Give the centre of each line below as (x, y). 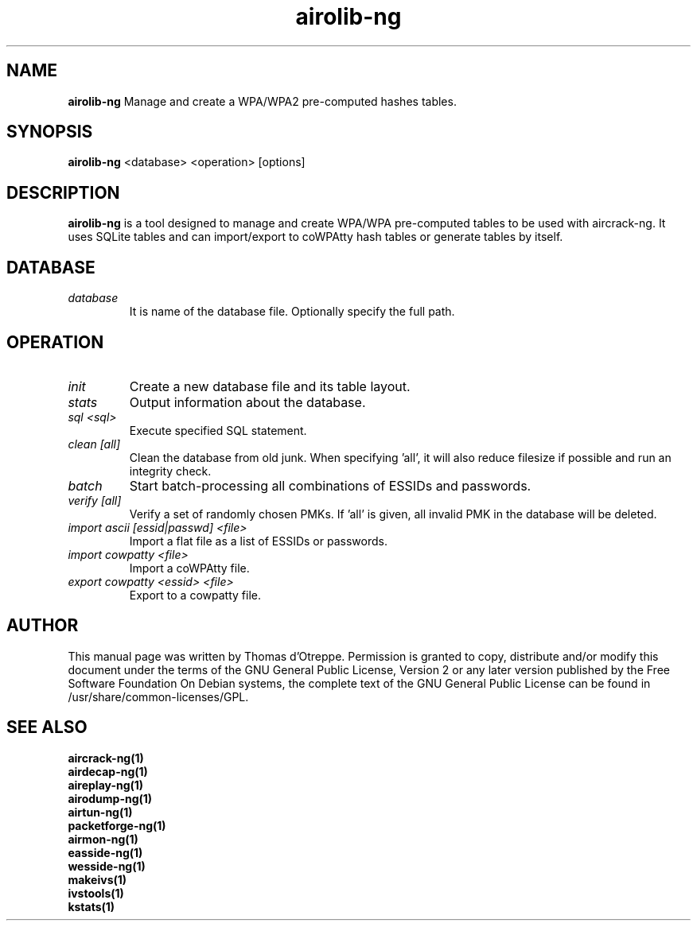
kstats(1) (92, 906)
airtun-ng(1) (100, 812)
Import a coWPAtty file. (189, 568)
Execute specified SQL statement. (218, 430)
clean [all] (94, 444)
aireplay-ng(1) (106, 785)
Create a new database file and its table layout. (270, 386)
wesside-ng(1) (107, 866)
